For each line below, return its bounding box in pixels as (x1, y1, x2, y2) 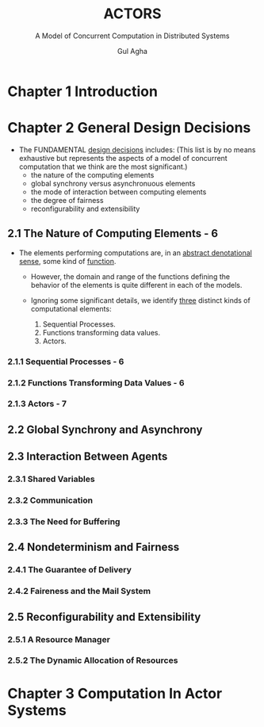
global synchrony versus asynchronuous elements (30, 178, 196, 188)
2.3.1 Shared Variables (7, 473, 96, 484)
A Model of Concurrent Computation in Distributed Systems (34, 31, 230, 40)
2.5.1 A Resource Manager (7, 633, 110, 645)
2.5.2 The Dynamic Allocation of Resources (7, 655, 178, 666)
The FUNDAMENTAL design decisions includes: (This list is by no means (18, 144, 256, 155)
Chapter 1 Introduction (7, 82, 158, 100)
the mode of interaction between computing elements (30, 187, 207, 197)
